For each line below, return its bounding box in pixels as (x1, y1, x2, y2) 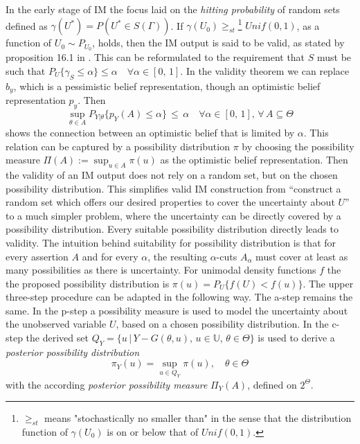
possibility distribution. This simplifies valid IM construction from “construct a (6, 181, 341, 195)
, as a (296, 18, 320, 33)
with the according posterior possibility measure (6, 377, 208, 391)
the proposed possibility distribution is (6, 276, 170, 290)
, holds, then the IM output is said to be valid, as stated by (92, 35, 345, 50)
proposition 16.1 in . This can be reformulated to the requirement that (6, 50, 305, 64)
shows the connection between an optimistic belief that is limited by (6, 125, 295, 139)
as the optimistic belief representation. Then (160, 152, 348, 167)
